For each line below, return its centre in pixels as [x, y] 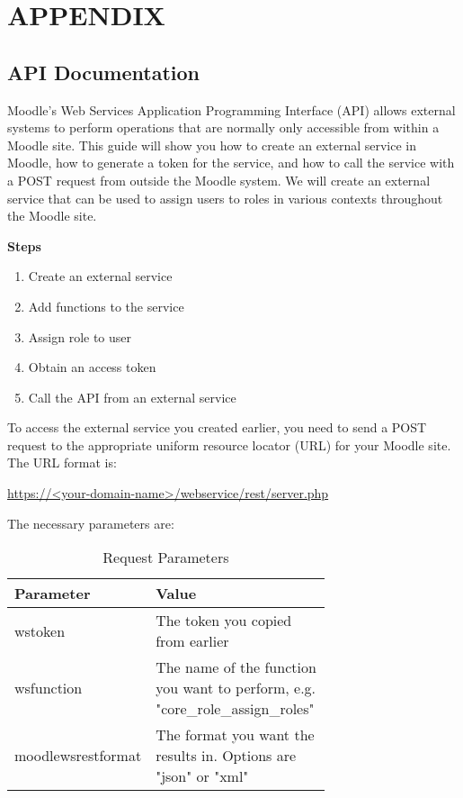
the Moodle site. [52, 216]
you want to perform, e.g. [236, 688]
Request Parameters [166, 558]
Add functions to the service [106, 306]
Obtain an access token [92, 367]
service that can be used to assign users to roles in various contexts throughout [225, 198]
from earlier [192, 641]
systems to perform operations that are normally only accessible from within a [223, 127]
